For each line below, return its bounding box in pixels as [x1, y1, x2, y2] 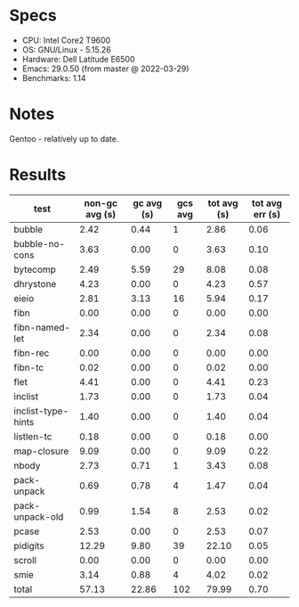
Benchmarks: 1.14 [21, 72, 86, 83]
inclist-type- [13, 405, 69, 417]
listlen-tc [13, 430, 53, 442]
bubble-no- [13, 237, 65, 250]
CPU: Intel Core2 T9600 [21, 35, 111, 45]
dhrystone [13, 277, 57, 290]
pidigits [13, 539, 44, 552]
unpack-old [13, 510, 64, 522]
